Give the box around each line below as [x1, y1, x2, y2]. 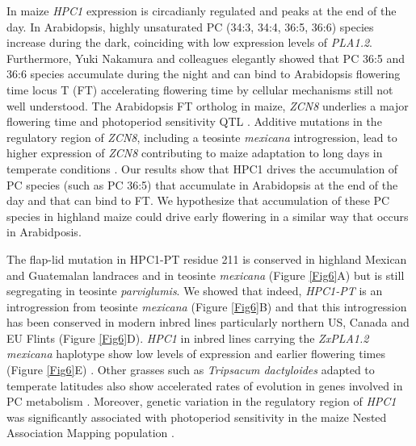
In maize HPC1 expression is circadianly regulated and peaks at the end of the [6, 2, 397, 19]
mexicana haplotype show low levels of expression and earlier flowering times [6, 345, 385, 362]
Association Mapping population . [6, 424, 174, 441]
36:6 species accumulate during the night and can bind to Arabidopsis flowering [6, 65, 401, 82]
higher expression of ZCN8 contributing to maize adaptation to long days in [6, 144, 383, 161]
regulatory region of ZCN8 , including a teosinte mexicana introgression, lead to [6, 128, 397, 145]
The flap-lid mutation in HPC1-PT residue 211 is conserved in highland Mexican [6, 250, 407, 267]
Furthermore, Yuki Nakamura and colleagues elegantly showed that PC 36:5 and [6, 49, 405, 66]
